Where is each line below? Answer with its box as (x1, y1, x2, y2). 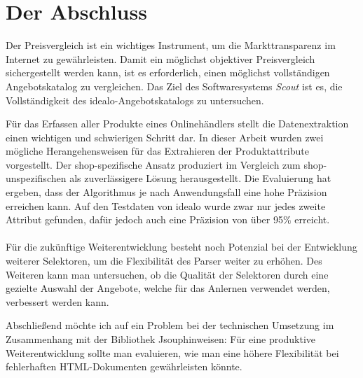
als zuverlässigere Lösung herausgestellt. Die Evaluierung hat (69, 171, 331, 185)
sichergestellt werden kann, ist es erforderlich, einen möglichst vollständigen (6, 65, 330, 80)
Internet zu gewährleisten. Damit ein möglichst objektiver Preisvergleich (6, 51, 315, 66)
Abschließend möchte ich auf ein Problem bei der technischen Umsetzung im (6, 318, 334, 332)
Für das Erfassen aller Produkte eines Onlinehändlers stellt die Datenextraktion (6, 116, 349, 131)
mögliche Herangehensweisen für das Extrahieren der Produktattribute (6, 143, 309, 158)
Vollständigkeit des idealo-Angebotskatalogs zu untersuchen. (6, 92, 264, 107)
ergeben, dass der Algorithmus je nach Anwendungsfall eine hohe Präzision (6, 185, 327, 199)
